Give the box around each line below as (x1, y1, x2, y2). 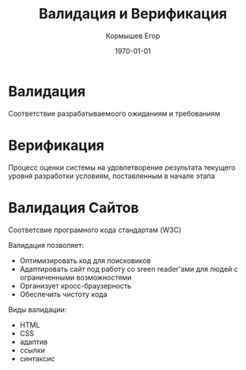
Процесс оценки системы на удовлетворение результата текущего (8, 162, 236, 172)
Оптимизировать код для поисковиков (19, 255, 152, 265)
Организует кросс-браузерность (19, 280, 132, 290)
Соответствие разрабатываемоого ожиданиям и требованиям (8, 109, 221, 118)
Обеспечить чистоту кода (19, 289, 108, 299)
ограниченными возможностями (19, 273, 132, 282)
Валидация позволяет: (8, 240, 85, 250)
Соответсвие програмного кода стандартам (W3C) (8, 225, 182, 235)
